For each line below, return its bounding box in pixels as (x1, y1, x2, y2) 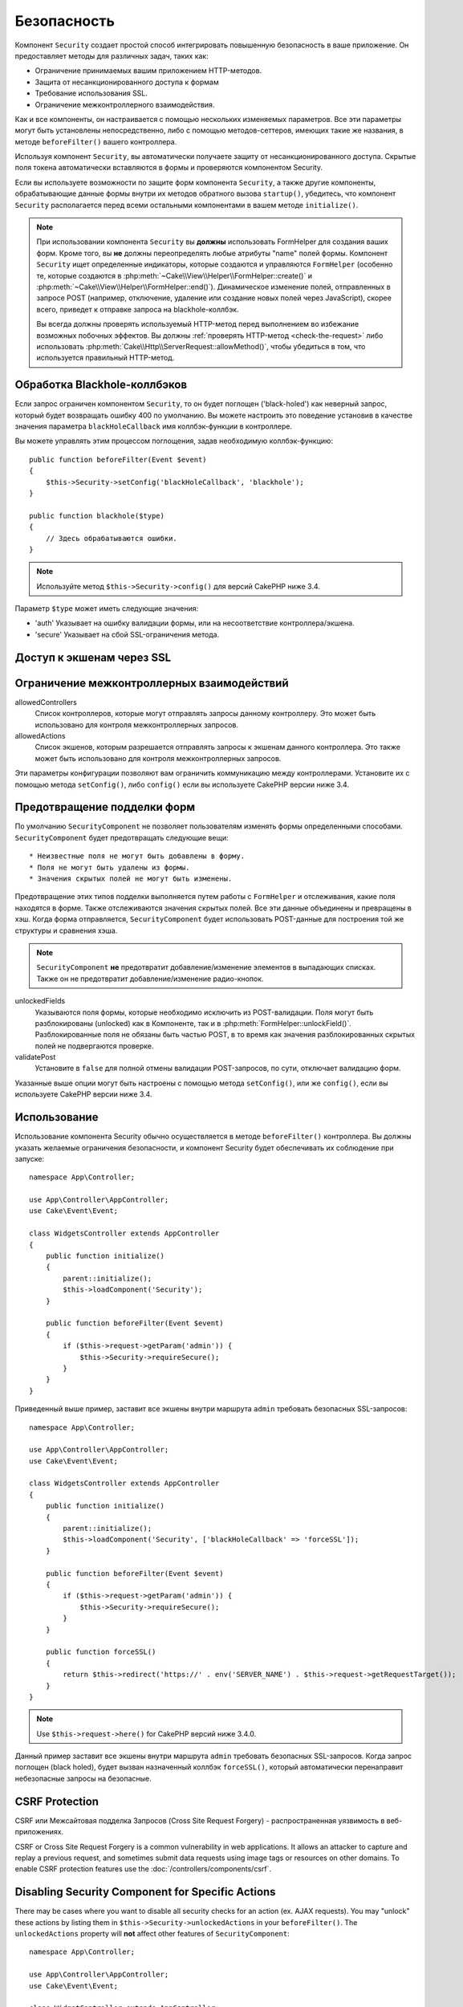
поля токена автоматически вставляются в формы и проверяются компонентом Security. (14, 163, 323, 173)
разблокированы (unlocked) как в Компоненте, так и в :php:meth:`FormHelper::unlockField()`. (35, 1018, 352, 1028)
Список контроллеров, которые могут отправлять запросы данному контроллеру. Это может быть (35, 709, 376, 719)
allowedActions (14, 731, 66, 740)
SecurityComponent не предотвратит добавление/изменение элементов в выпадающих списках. (36, 963, 376, 972)
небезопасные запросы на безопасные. (14, 1773, 152, 1783)
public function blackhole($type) (29, 511, 164, 520)
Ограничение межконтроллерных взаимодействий (14, 676, 289, 690)
